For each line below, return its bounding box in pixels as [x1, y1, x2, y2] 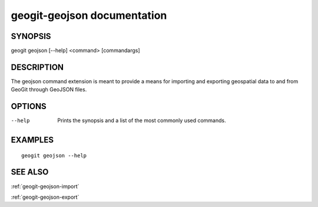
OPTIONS [11, 101, 47, 111]
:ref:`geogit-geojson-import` [11, 183, 79, 190]
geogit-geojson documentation [11, 9, 167, 22]
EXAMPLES [11, 135, 54, 145]
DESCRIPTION [11, 62, 64, 72]
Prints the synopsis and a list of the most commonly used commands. [57, 117, 226, 124]
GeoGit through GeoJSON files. [11, 86, 87, 93]
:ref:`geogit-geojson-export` [11, 193, 79, 201]
